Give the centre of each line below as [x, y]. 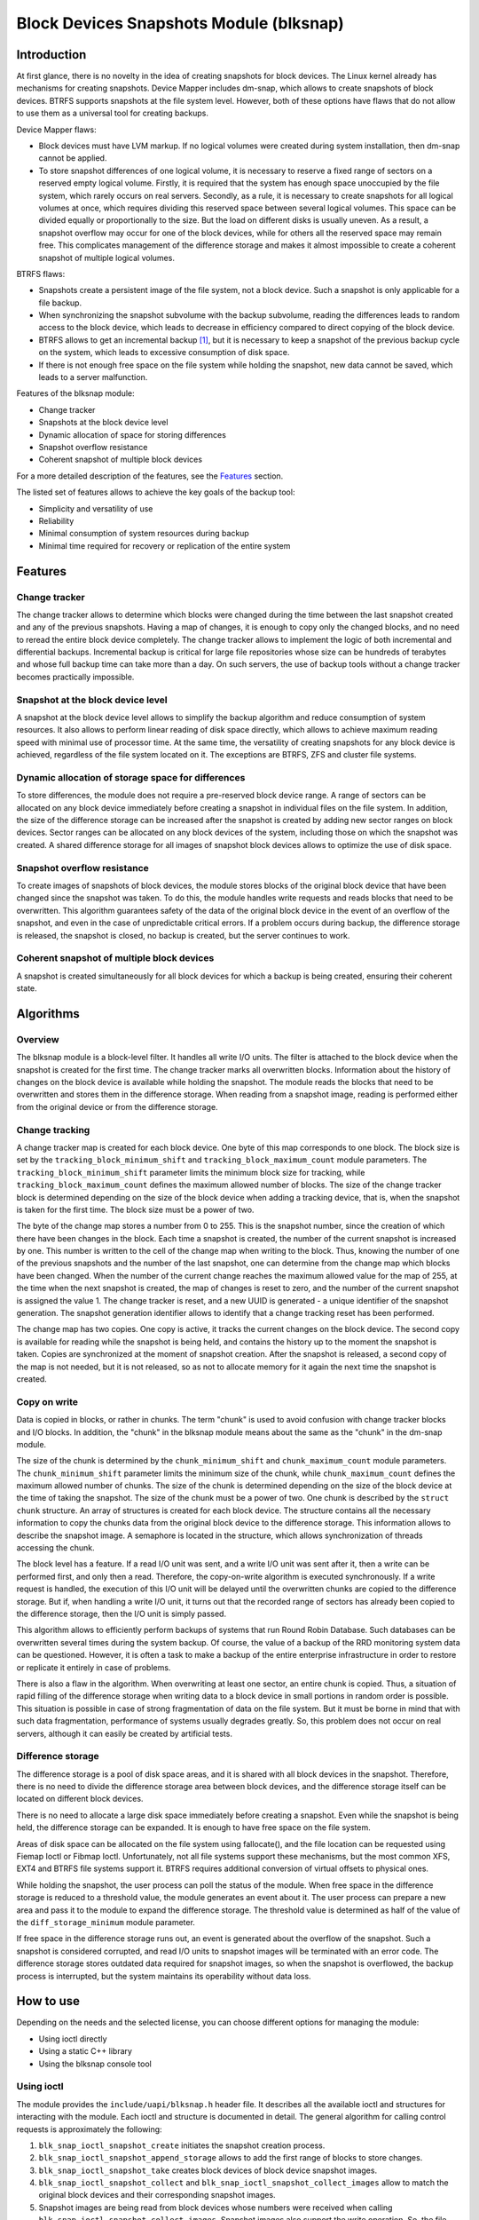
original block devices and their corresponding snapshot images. [157, 2195]
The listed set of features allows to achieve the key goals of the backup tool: [156, 492]
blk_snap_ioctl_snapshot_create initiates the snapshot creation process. [182, 2145]
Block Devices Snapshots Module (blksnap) [181, 23]
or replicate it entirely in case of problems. [94, 1667]
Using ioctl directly [73, 2039]
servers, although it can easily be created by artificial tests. [124, 1733]
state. [27, 988]
